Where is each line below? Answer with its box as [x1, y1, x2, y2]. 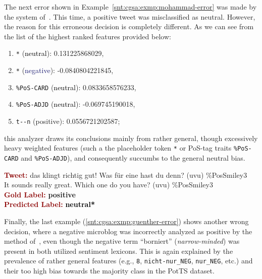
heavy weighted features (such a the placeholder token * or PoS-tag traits [4, 143, 232, 153]
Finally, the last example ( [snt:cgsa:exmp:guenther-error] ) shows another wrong [4, 216, 249, 226]
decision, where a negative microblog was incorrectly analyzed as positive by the [4, 226, 252, 236]
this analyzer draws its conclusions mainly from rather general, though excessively [4, 132, 258, 143]
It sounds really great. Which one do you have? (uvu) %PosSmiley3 [4, 179, 213, 190]
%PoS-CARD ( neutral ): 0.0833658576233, [16, 82, 136, 92]
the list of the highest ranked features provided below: [4, 31, 171, 41]
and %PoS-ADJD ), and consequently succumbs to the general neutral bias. [21, 152, 245, 163]
